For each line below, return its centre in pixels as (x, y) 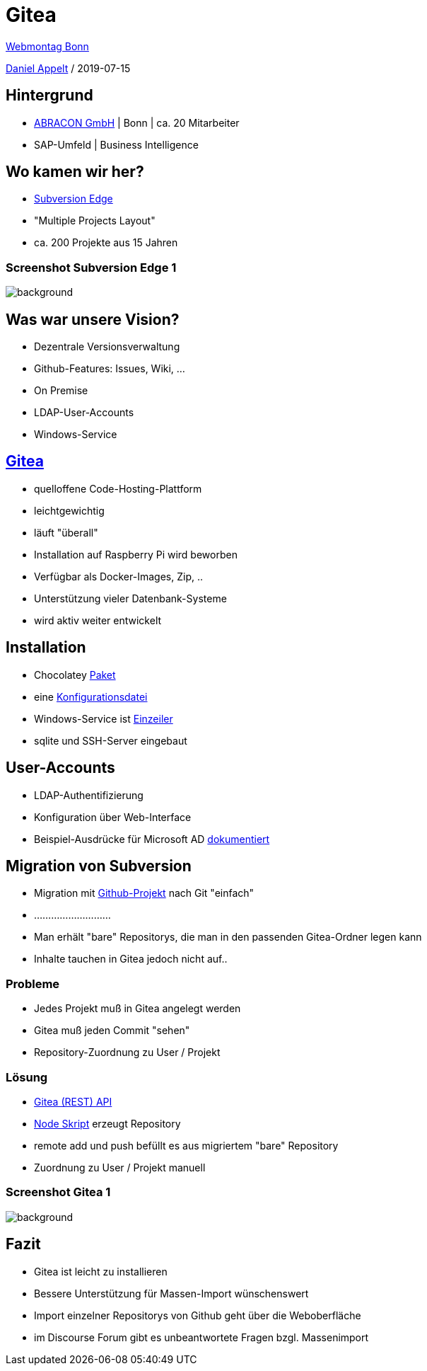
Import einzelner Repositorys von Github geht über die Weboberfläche (198, 1315)
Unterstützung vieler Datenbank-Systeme (130, 598)
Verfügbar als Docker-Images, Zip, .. (118, 576)
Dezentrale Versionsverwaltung (107, 347)
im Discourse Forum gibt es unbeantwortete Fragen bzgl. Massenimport (201, 1337)
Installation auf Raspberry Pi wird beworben (136, 554)
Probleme (33, 983)
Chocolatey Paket (75, 675)
